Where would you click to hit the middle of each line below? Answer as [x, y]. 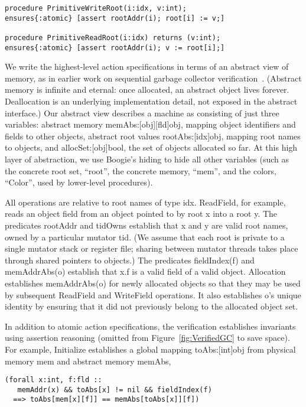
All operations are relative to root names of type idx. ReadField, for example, [145, 202]
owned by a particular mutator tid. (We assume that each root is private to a [145, 237]
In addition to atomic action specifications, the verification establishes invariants [150, 326]
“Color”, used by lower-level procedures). [79, 182]
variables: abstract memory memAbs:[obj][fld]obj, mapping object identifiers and [150, 124]
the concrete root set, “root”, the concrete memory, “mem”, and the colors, [141, 170]
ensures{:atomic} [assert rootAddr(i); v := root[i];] [115, 48]
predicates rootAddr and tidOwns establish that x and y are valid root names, [147, 225]
